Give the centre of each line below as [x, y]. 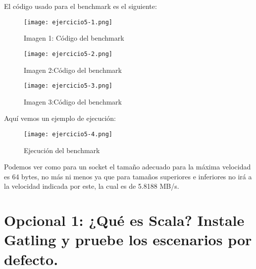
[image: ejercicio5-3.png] [68, 86]
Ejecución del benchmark [62, 150]
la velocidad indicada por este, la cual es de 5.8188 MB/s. [92, 186]
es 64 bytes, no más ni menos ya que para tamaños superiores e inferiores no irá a [128, 176]
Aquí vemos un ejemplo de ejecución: [60, 118]
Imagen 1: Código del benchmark [74, 38]
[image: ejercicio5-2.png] [68, 54]
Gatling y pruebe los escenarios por [128, 240]
